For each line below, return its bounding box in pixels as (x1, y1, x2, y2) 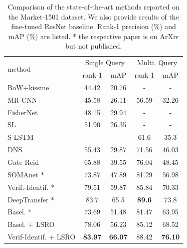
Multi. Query (137, 57, 177, 68)
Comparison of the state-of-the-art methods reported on (8, 2, 179, 12)
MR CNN (8, 94, 37, 105)
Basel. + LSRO (8, 219, 55, 229)
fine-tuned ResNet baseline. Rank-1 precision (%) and (11, 21, 176, 32)
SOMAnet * (8, 169, 45, 179)
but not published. (65, 41, 122, 51)
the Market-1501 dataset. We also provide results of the (8, 11, 179, 22)
